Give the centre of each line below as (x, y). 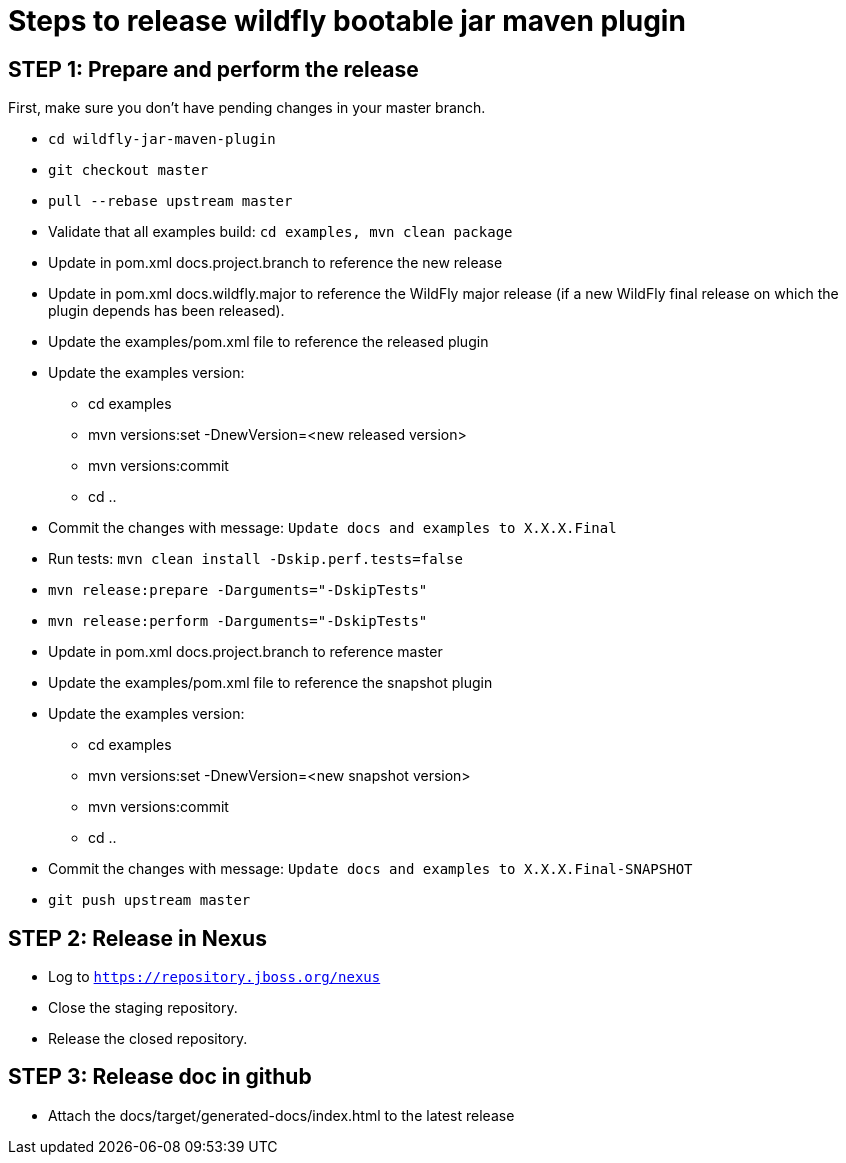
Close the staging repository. (143, 1008)
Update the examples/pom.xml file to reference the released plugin (268, 342)
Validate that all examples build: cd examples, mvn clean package (280, 232)
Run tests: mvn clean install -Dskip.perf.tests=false (255, 559)
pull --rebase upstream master (170, 201)
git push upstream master (149, 900)
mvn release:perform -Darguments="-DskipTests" (238, 621)
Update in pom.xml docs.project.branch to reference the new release (275, 263)
